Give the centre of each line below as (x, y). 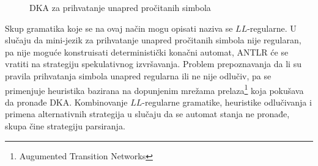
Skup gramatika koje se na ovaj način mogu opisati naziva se (119, 28)
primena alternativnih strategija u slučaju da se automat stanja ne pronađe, (147, 114)
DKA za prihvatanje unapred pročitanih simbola (120, 7)
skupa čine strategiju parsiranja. (65, 126)
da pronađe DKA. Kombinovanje (66, 102)
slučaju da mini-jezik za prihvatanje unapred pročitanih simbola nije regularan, (153, 40)
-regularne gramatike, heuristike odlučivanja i (227, 102)
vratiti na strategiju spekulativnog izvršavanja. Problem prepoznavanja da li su (153, 64)
